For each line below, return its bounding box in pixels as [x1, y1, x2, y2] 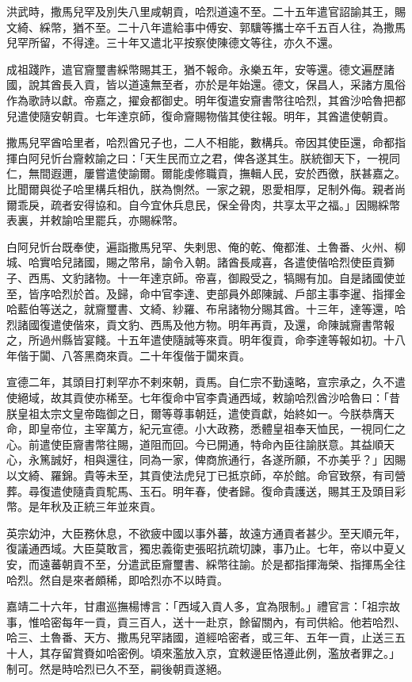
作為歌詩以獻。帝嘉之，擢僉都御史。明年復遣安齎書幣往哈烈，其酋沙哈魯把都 [6, 91, 406, 108]
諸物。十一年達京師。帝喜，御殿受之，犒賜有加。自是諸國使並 [83, 269, 406, 285]
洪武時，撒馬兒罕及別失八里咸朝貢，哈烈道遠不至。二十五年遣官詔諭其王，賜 [6, 3, 406, 19]
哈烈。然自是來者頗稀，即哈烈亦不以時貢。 [6, 571, 228, 588]
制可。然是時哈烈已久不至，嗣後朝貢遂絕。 [6, 660, 228, 676]
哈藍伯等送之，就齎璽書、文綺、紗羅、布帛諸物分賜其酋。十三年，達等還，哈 [6, 301, 406, 317]
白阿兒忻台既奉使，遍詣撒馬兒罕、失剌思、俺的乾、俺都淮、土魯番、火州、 [6, 238, 395, 255]
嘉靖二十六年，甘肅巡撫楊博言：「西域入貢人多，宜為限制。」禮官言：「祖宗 [6, 598, 389, 615]
